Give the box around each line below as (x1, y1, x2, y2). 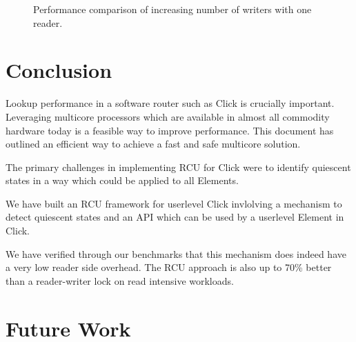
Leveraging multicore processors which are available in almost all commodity (6, 109, 330, 123)
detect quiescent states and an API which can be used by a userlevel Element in (6, 210, 344, 224)
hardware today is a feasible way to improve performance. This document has (6, 123, 334, 137)
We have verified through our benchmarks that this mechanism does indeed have (6, 246, 346, 261)
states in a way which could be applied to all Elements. (6, 173, 239, 188)
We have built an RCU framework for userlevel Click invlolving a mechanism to (6, 196, 342, 210)
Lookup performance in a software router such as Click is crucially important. (6, 96, 335, 110)
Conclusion (6, 56, 112, 84)
